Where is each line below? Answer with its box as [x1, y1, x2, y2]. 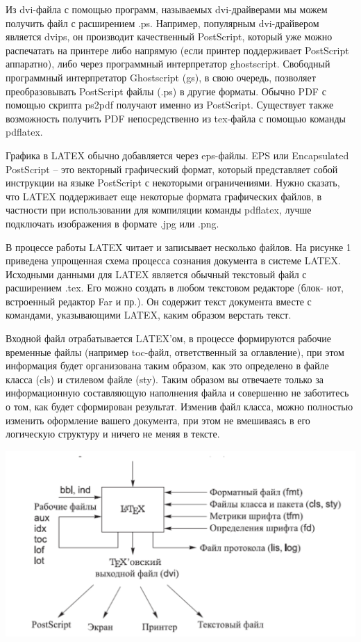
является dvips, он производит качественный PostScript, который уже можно [6, 29, 333, 44]
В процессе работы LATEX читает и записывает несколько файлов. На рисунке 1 [6, 239, 351, 254]
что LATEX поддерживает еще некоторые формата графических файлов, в [6, 188, 322, 203]
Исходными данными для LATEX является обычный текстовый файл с [6, 266, 307, 281]
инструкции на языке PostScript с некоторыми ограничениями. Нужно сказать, [6, 175, 340, 190]
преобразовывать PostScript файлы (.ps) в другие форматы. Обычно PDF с [6, 83, 326, 98]
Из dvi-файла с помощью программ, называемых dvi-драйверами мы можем [6, 2, 328, 16]
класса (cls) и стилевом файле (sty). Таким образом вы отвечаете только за [6, 371, 324, 386]
